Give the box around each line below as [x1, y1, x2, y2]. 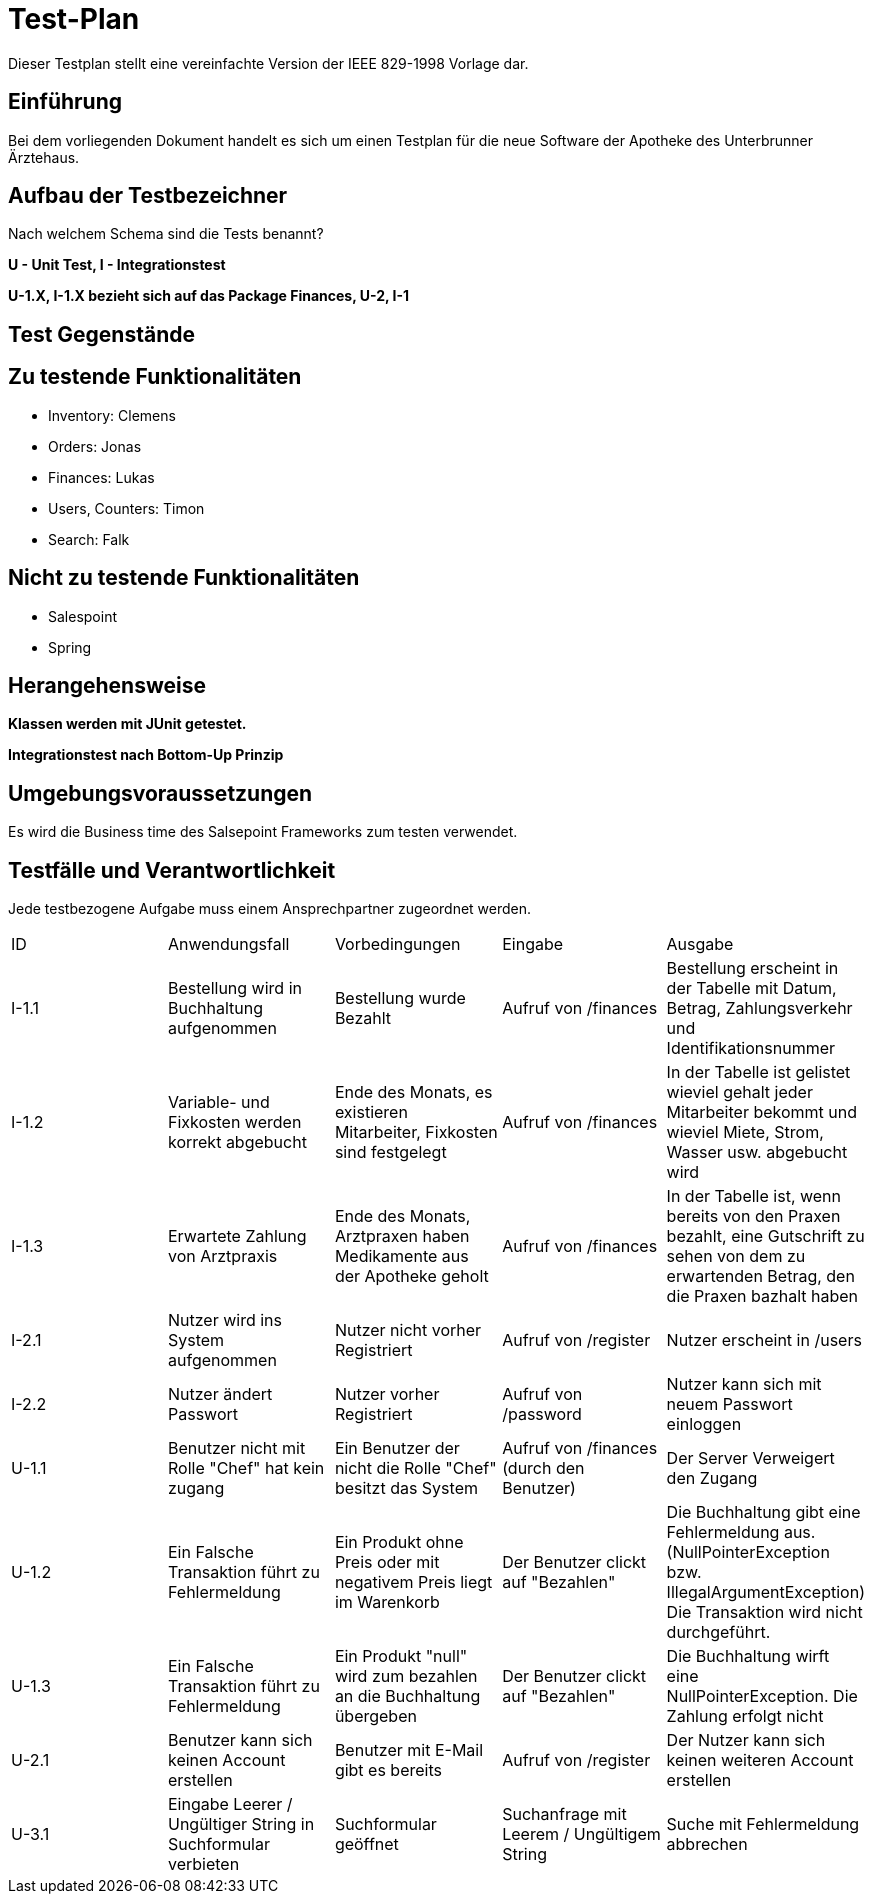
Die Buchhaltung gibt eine [666, 1502, 861, 1523]
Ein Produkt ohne [334, 1532, 464, 1553]
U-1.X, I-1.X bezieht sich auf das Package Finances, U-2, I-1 [8, 287, 410, 305]
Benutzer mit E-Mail [334, 1740, 484, 1761]
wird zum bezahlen [334, 1666, 478, 1687]
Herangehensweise [8, 672, 206, 698]
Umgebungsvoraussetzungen [8, 780, 313, 806]
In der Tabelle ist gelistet [666, 1062, 851, 1083]
